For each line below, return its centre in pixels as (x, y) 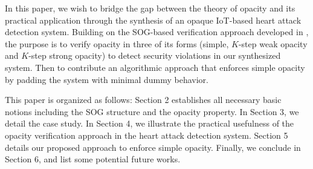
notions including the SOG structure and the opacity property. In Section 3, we (152, 111)
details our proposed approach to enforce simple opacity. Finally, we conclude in (153, 147)
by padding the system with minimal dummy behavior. (107, 79)
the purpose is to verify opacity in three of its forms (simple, (117, 43)
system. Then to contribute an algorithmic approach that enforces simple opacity (155, 67)
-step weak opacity (273, 43)
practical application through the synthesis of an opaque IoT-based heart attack (153, 20)
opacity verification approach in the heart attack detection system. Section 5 (147, 135)
